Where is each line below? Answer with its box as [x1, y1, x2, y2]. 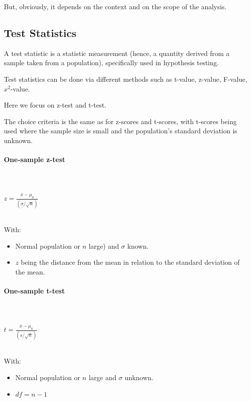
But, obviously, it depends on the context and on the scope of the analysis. [4, 1, 227, 11]
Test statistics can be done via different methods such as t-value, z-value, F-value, [4, 73, 248, 84]
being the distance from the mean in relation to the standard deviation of [20, 257, 240, 267]
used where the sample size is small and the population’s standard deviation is [4, 126, 237, 136]
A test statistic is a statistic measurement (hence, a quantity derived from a [4, 48, 230, 58]
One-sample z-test [4, 154, 66, 164]
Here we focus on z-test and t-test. [4, 100, 106, 110]
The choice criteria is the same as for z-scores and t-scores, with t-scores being [4, 116, 237, 126]
